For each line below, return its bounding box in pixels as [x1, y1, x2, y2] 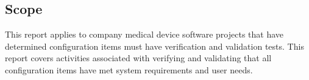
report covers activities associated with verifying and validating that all [5, 52, 272, 64]
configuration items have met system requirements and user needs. [5, 63, 253, 76]
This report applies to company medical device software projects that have [5, 28, 283, 41]
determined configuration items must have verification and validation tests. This [5, 39, 304, 52]
